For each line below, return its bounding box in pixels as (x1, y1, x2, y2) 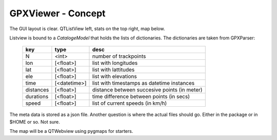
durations (25, 93, 49, 100)
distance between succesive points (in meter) (92, 86, 203, 94)
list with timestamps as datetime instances (92, 80, 195, 87)
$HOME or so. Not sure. (9, 119, 60, 125)
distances (25, 86, 49, 94)
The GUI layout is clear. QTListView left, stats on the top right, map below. (9, 26, 165, 32)
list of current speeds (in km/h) (92, 100, 167, 107)
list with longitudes (92, 59, 138, 66)
